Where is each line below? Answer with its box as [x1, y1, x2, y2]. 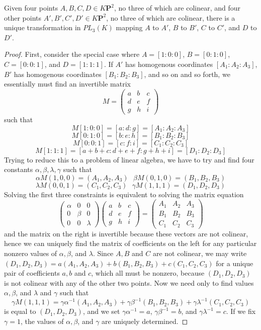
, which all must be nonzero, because [91, 268, 205, 278]
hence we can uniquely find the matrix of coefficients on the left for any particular [4, 238, 257, 249]
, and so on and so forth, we [144, 68, 230, 79]
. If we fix [226, 306, 256, 316]
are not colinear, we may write [152, 248, 247, 258]
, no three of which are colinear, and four [114, 3, 241, 13]
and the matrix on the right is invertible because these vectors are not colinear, [4, 228, 248, 238]
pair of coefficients [4, 268, 60, 278]
